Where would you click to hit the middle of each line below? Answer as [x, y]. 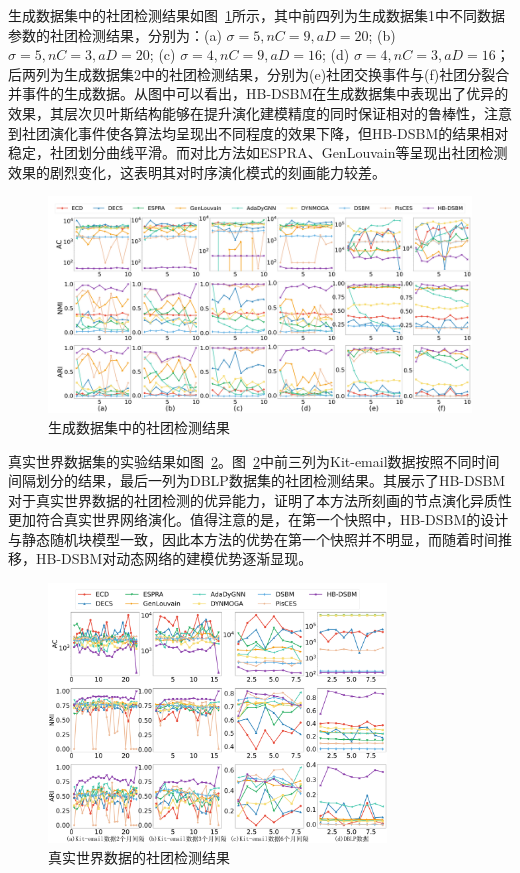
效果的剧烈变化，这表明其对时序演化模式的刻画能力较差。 [197, 171]
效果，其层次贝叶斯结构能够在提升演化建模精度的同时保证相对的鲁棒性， [246, 112]
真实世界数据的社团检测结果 [139, 856]
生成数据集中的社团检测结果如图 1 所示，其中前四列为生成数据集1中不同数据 [256, 15]
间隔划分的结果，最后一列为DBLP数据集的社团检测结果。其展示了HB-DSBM [257, 480]
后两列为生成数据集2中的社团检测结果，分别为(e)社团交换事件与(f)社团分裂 [252, 73]
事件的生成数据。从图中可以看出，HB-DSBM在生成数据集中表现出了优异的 [265, 93]
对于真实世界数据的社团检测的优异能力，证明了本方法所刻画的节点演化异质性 [260, 499]
